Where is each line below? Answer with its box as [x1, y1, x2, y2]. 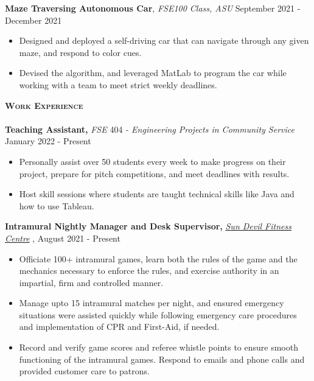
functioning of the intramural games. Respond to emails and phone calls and [19, 352, 305, 365]
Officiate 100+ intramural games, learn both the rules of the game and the [19, 252, 298, 265]
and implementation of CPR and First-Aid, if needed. [19, 320, 220, 333]
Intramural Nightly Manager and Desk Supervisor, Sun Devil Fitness [5, 220, 291, 232]
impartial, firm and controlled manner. [19, 276, 164, 288]
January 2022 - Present [5, 135, 91, 147]
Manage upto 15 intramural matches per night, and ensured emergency [19, 296, 284, 309]
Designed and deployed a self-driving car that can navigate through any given [19, 34, 309, 47]
